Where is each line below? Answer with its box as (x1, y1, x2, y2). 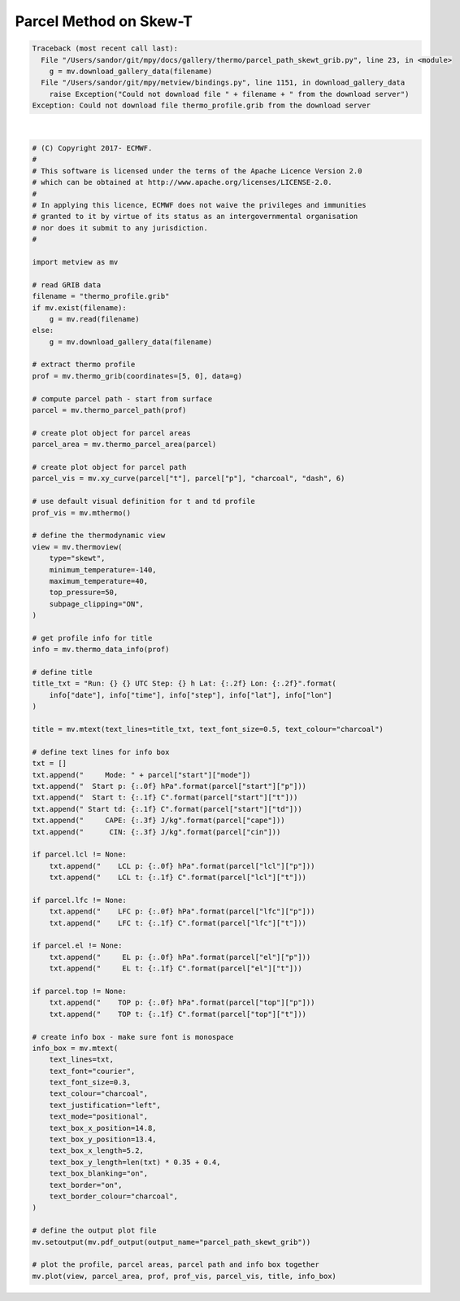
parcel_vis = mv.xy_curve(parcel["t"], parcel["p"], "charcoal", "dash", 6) (32, 474, 345, 484)
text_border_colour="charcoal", (49, 1192, 179, 1201)
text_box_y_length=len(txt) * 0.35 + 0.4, (49, 1157, 221, 1167)
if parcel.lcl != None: (32, 850, 128, 859)
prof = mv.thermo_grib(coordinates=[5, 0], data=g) (32, 371, 243, 380)
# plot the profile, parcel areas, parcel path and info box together (32, 1260, 320, 1269)
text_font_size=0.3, (49, 1078, 132, 1087)
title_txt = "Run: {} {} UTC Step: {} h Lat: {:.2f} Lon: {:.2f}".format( (32, 679, 337, 688)
